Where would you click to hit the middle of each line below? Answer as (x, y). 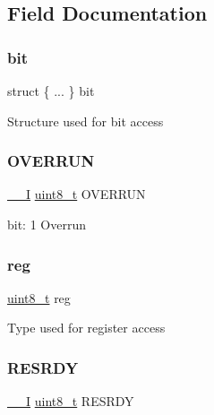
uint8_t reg (39, 297)
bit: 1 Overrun (47, 224)
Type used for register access (86, 328)
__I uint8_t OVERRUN (77, 194)
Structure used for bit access (86, 121)
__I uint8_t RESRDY (71, 401)
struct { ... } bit (51, 91)
